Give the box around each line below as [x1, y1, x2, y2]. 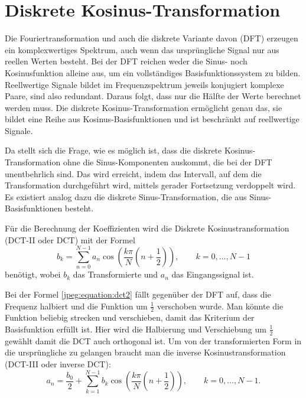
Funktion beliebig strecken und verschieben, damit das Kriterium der [5, 311, 255, 324]
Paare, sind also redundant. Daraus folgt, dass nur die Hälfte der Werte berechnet [5, 90, 301, 102]
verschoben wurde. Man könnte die [157, 299, 284, 312]
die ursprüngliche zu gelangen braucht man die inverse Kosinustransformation [5, 346, 286, 358]
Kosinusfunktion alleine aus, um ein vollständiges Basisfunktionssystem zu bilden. [5, 66, 301, 79]
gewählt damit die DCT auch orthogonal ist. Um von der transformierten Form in [5, 334, 302, 347]
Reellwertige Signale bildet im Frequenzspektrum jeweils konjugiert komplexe [5, 78, 284, 90]
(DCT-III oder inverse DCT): [5, 357, 111, 370]
